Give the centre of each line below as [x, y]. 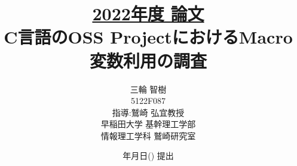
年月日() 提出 [148, 156]
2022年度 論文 [148, 13]
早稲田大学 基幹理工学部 [148, 124]
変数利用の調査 [148, 60]
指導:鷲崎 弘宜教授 [148, 112]
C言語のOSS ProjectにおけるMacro [148, 37]
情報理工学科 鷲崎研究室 [148, 135]
